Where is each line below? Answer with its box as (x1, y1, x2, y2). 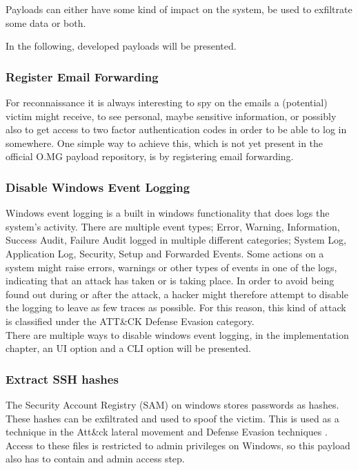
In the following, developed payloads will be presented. (6, 39, 237, 53)
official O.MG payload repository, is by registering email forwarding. (6, 149, 294, 164)
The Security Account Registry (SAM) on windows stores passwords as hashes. (6, 397, 339, 411)
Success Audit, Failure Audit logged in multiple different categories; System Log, (6, 233, 346, 247)
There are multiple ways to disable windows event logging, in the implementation (6, 327, 349, 342)
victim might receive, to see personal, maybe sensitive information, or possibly (6, 108, 337, 123)
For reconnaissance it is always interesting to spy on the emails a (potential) (6, 95, 328, 109)
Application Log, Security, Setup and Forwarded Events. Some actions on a (6, 246, 324, 260)
